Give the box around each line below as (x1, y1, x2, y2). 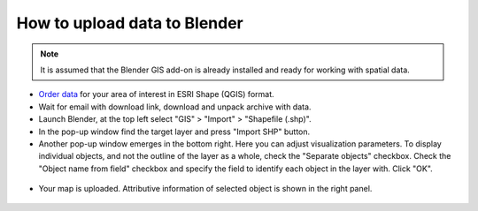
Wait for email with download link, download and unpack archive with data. (38, 102, 312, 112)
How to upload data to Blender (16, 13, 243, 33)
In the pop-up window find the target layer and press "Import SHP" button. (38, 126, 311, 137)
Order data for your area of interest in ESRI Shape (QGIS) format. (38, 89, 274, 100)
